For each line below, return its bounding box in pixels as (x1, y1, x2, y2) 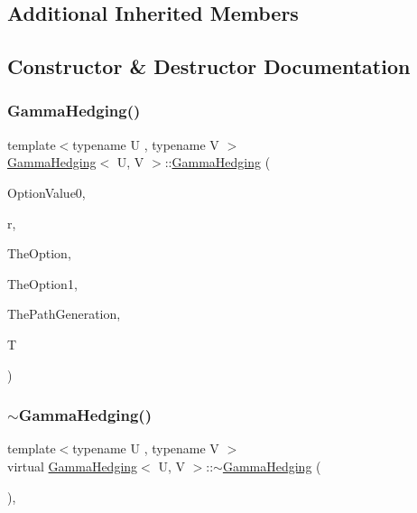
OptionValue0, (7, 182, 86, 201)
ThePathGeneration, (7, 304, 121, 323)
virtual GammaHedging (7, 456, 138, 475)
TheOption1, (7, 274, 78, 293)
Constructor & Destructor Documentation (7, 52, 411, 80)
